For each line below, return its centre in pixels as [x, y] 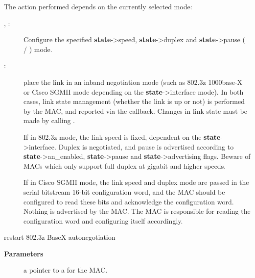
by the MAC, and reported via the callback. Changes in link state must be [135, 111]
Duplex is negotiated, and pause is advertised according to [146, 146]
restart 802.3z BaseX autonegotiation [60, 237]
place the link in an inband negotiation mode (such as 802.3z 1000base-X [133, 82]
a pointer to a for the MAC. [66, 270]
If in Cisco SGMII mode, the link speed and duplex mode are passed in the [136, 182]
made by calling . [49, 120]
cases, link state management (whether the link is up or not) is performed [134, 101]
